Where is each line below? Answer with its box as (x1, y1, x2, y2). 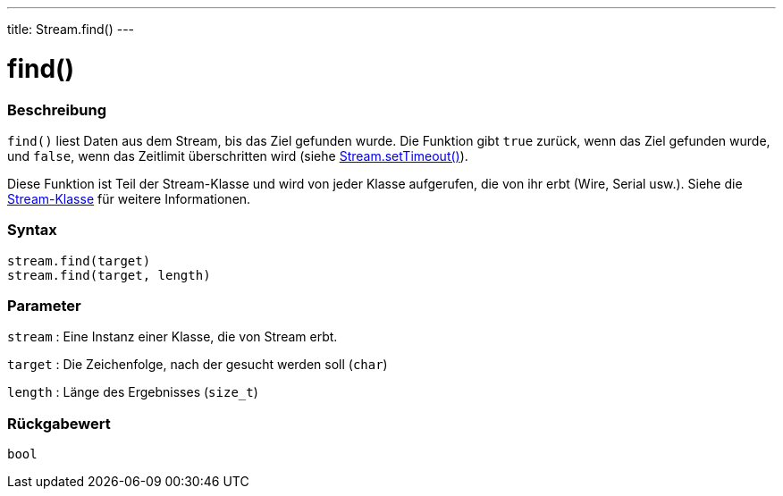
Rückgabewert (7, 414, 111, 433)
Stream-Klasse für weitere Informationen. (7, 190, 251, 206)
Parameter (7, 297, 81, 315)
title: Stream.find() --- (7, 21, 135, 37)
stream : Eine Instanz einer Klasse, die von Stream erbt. (7, 329, 338, 345)
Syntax (7, 221, 57, 240)
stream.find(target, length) (7, 267, 211, 282)
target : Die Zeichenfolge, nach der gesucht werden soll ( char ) (7, 357, 388, 373)
